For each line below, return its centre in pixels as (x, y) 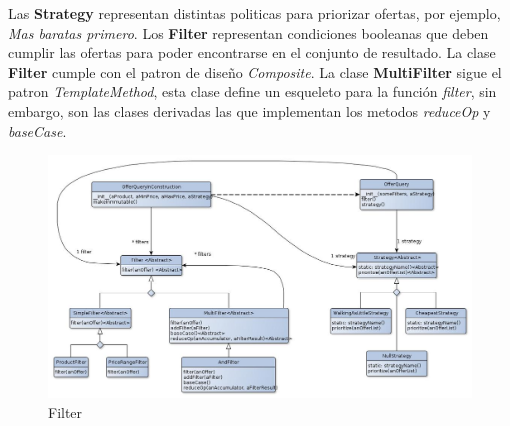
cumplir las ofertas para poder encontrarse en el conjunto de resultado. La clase (252, 52)
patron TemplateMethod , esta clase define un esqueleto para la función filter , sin (252, 91)
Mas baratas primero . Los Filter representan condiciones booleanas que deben (248, 32)
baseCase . (37, 130)
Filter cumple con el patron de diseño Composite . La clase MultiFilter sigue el (255, 71)
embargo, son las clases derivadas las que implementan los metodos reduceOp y (249, 110)
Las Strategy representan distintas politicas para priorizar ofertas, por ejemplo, (254, 13)
